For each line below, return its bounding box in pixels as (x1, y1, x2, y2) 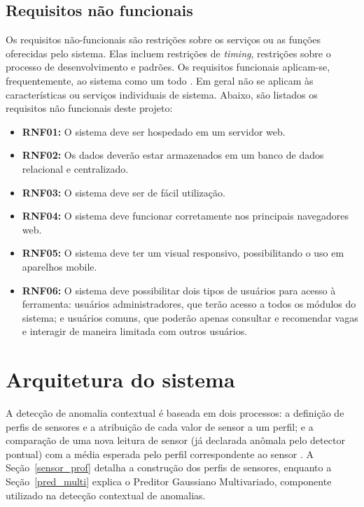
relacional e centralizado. (22, 161, 129, 176)
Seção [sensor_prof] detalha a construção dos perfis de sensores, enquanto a (6, 460, 332, 475)
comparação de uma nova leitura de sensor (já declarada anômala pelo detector (6, 433, 345, 448)
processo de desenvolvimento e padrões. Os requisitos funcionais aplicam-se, (6, 59, 330, 74)
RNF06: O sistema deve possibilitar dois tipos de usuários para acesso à (22, 283, 336, 297)
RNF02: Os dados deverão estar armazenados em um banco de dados (22, 148, 324, 162)
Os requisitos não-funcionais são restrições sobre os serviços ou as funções (6, 32, 321, 47)
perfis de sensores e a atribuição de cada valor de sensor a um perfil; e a (6, 419, 314, 434)
